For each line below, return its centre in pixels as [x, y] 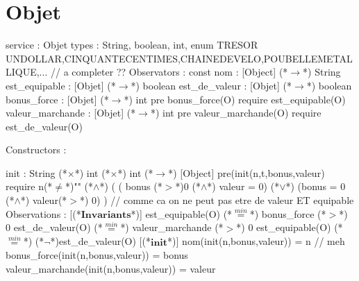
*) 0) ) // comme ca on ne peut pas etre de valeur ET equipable [217, 200]
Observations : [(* [43, 213]
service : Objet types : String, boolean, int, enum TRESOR [132, 45]
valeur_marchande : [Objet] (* [71, 113]
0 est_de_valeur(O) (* [54, 227]
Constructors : [36, 150]
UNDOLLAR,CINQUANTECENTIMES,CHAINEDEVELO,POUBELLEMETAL [179, 58]
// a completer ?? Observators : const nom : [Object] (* [169, 72]
